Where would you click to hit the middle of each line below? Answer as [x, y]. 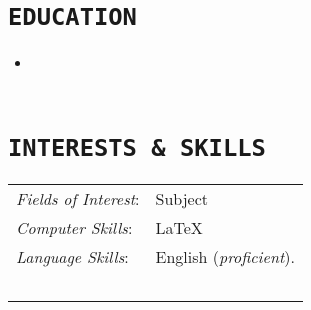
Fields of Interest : [78, 198]
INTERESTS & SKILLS [137, 147]
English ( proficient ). [225, 256]
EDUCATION [72, 17]
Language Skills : [72, 256]
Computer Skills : [74, 227]
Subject [181, 198]
